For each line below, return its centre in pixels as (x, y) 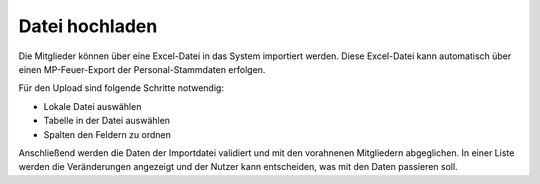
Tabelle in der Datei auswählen (106, 121)
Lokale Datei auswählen (92, 106)
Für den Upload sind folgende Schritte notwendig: (121, 88)
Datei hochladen (88, 26)
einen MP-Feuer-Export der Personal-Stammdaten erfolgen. (142, 69)
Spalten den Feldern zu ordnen (107, 134)
